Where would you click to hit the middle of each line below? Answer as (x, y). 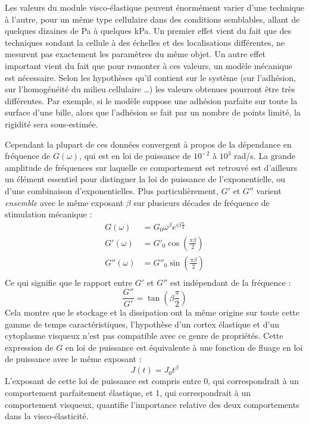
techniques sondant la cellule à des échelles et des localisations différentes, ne (145, 42)
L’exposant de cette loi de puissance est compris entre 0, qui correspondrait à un (152, 381)
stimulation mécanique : (49, 214)
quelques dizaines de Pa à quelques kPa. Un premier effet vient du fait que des (148, 31)
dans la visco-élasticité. (47, 416)
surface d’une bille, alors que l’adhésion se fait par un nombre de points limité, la (153, 112)
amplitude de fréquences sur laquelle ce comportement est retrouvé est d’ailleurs (151, 167)
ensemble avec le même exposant (64, 202)
